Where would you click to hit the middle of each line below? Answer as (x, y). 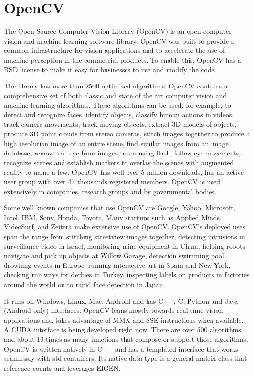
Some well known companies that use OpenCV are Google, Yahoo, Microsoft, (120, 208)
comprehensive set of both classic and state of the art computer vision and (116, 95)
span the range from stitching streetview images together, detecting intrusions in (125, 236)
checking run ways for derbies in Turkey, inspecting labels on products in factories (127, 275)
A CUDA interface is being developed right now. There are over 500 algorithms (123, 329)
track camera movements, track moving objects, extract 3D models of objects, (120, 124)
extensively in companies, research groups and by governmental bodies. (110, 191)
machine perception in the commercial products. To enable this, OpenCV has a (123, 59)
